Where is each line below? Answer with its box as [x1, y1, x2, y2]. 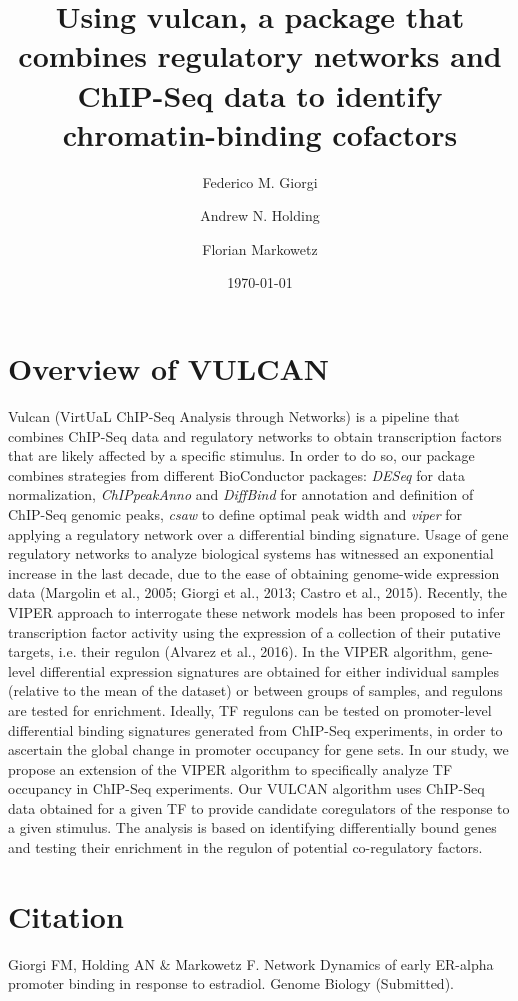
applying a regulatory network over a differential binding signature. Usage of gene [8, 523, 509, 544]
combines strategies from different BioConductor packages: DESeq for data [8, 464, 465, 485]
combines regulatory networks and [18, 35, 502, 76]
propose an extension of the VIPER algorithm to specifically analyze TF [8, 758, 453, 779]
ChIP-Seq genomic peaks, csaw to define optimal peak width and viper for [8, 503, 462, 524]
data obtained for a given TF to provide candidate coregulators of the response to [8, 797, 510, 818]
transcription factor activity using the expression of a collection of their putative [8, 621, 501, 642]
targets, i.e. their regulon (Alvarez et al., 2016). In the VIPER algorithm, [8, 641, 457, 662]
